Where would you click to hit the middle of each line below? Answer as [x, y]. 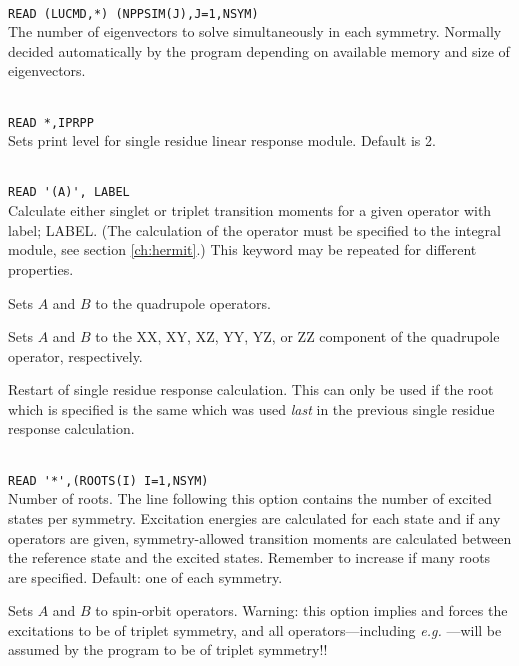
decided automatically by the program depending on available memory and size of [259, 50]
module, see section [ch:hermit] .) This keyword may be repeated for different [242, 249]
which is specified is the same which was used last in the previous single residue [251, 408]
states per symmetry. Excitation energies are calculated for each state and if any [254, 517]
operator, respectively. [75, 355]
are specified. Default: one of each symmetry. [145, 576]
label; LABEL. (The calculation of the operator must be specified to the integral [254, 229]
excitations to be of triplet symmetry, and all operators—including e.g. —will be [255, 629]
